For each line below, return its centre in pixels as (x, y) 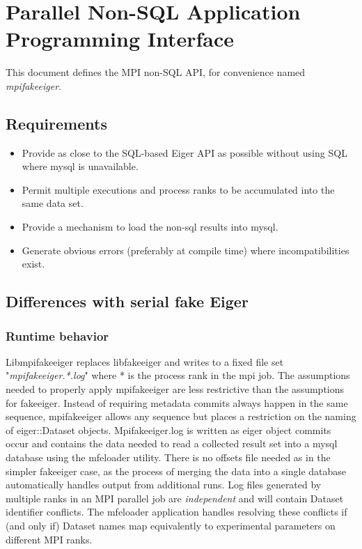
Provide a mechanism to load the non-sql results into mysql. (150, 227)
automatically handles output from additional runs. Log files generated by (164, 485)
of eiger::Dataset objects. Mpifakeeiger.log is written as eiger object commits (168, 430)
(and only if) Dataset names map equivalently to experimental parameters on (171, 525)
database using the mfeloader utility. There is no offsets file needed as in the (168, 457)
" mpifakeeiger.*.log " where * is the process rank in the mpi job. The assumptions (178, 375)
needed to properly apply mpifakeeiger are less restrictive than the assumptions (175, 389)
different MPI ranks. (49, 539)
